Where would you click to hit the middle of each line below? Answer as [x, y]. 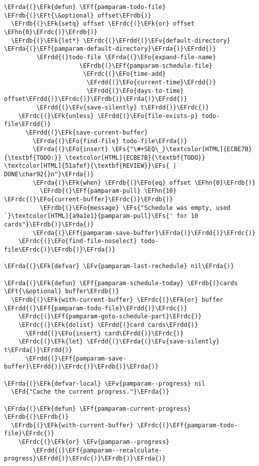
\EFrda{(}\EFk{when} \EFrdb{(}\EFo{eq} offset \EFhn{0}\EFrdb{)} [144, 183]
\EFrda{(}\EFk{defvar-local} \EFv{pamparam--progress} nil [105, 383]
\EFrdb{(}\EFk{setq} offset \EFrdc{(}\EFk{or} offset [103, 24]
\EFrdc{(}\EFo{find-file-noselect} [78, 241]
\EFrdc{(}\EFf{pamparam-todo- [187, 425]
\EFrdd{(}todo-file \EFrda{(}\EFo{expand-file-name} [126, 57]
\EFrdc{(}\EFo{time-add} [124, 74]
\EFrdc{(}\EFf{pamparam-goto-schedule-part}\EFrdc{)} [110, 317]
